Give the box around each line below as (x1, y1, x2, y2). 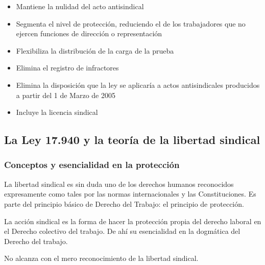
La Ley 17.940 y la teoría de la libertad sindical (4, 132, 260, 148)
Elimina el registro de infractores (16, 62, 119, 73)
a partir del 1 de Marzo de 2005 (16, 89, 115, 100)
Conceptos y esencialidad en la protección (4, 158, 180, 171)
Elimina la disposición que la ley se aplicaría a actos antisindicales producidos (16, 79, 260, 90)
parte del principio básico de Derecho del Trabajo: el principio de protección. (4, 198, 244, 209)
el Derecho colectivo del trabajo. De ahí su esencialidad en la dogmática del (4, 226, 240, 236)
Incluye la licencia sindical (16, 107, 98, 117)
